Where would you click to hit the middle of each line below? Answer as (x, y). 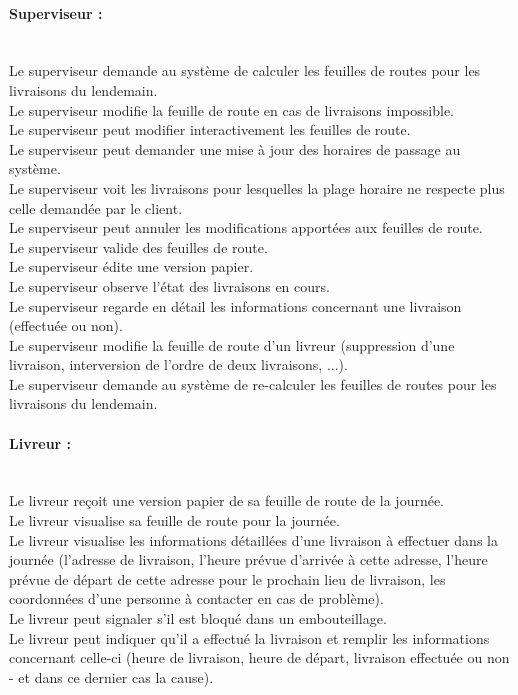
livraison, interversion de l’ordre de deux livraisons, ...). (178, 364)
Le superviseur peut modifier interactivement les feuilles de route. (210, 129)
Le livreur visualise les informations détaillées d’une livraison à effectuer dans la (253, 539)
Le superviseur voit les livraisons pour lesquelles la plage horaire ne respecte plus (257, 187)
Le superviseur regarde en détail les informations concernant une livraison (235, 305)
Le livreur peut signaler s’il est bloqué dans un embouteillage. (198, 618)
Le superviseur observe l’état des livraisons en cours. (169, 285)
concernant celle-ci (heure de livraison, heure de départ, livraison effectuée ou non (259, 657)
